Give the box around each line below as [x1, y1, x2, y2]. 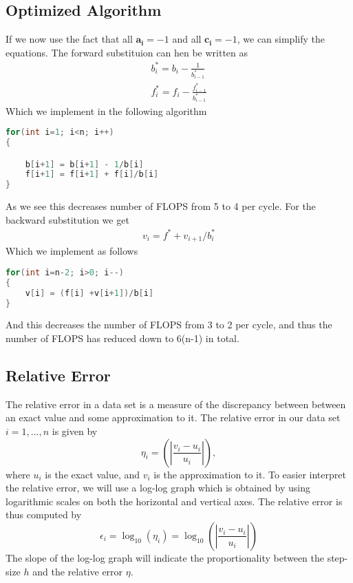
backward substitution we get [6, 212, 129, 226]
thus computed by [6, 507, 82, 522]
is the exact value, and [45, 467, 140, 481]
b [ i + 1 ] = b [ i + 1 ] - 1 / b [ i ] [25, 159, 144, 169]
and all [172, 32, 202, 46]
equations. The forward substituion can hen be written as [6, 45, 248, 59]
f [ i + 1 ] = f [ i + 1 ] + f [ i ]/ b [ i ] [25, 169, 159, 180]
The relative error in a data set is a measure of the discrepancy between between [6, 396, 346, 411]
